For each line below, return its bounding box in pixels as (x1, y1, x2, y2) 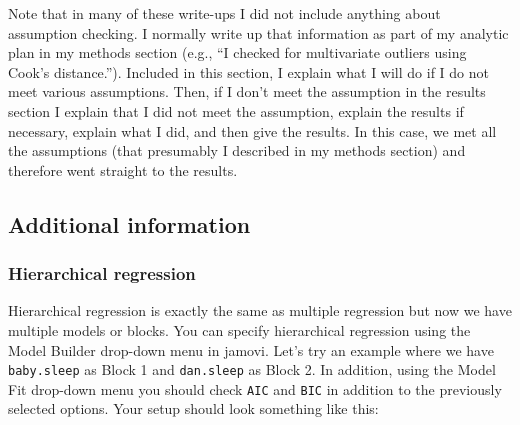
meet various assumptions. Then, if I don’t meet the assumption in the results (8, 81, 486, 102)
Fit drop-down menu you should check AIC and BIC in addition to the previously (8, 378, 502, 399)
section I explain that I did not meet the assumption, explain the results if (8, 100, 464, 121)
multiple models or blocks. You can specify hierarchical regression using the (8, 319, 471, 340)
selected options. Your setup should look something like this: (8, 398, 379, 419)
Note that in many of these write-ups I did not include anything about (8, 3, 441, 23)
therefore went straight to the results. (8, 159, 238, 180)
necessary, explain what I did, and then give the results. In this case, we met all (8, 120, 497, 141)
